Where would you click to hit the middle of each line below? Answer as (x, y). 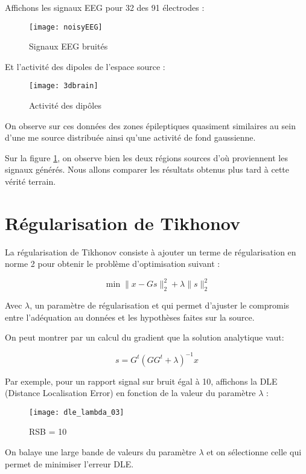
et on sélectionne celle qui (254, 451)
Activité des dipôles (65, 105)
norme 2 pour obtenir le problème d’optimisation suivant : (113, 264)
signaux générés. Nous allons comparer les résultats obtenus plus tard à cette (147, 169)
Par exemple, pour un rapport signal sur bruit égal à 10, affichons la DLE (141, 381)
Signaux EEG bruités (69, 46)
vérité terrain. (30, 181)
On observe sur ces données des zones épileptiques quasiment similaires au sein (150, 125)
